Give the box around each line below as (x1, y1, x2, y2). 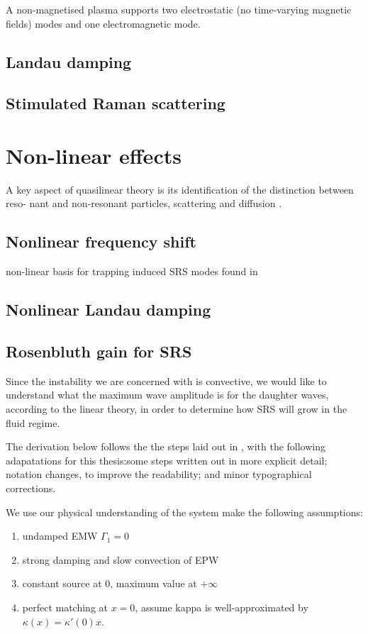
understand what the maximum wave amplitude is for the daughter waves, (6, 387, 329, 402)
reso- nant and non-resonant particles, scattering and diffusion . (6, 196, 282, 211)
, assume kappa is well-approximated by (135, 599, 308, 614)
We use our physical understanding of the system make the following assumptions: (6, 504, 363, 519)
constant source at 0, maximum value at (22, 576, 197, 591)
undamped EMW (22, 528, 98, 543)
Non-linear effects (6, 140, 182, 169)
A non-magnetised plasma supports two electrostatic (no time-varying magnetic (6, 2, 352, 16)
